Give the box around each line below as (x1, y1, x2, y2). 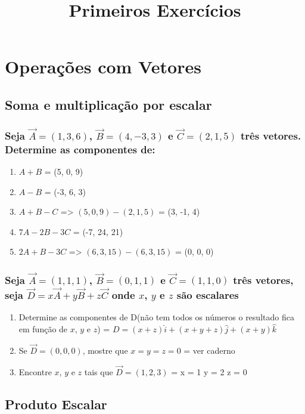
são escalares (176, 288, 239, 302)
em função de (18, 323, 68, 335)
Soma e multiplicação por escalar (5, 95, 212, 113)
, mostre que (82, 344, 128, 356)
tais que (84, 365, 113, 378)
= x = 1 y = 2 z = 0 (171, 365, 247, 378)
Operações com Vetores (5, 54, 201, 79)
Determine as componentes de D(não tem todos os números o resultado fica (18, 311, 294, 323)
